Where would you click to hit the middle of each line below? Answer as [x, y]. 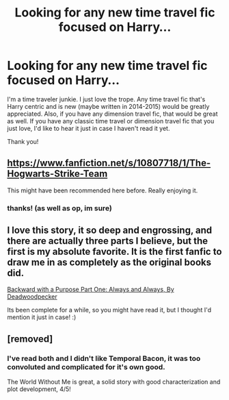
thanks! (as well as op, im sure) [60, 208]
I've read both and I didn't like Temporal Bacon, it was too [104, 358]
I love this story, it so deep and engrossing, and [110, 230]
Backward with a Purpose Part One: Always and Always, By [91, 290]
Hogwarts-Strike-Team [57, 174]
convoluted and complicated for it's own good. [86, 366]
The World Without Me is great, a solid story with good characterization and [114, 382]
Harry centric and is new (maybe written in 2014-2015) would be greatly [108, 106]
